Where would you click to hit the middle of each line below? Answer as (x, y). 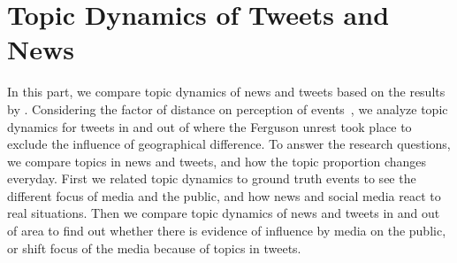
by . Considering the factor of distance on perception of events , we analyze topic (228, 108)
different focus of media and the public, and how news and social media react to (224, 195)
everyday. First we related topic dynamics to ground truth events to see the (212, 178)
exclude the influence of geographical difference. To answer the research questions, (229, 144)
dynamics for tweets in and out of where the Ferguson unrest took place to (209, 126)
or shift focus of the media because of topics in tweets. (154, 248)
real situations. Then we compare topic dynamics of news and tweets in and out (224, 213)
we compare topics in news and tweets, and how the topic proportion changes (217, 161)
